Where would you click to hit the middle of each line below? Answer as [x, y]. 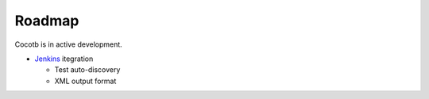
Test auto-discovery [87, 70]
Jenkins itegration [64, 59]
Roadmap [47, 21]
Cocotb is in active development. [68, 44]
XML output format [85, 81]
